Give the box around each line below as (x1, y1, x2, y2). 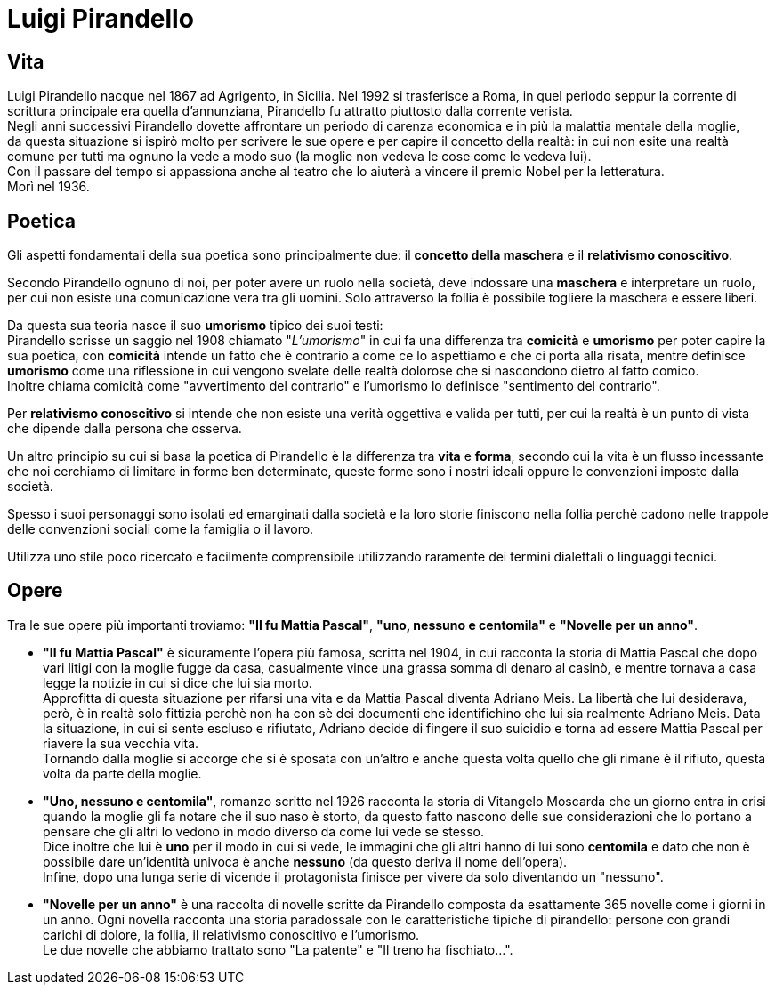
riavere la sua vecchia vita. (43, 735, 199, 751)
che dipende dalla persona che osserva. (7, 421, 242, 437)
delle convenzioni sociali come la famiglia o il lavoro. (7, 521, 314, 537)
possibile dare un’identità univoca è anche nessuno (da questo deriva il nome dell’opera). (43, 853, 568, 869)
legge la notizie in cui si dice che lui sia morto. (43, 674, 312, 690)
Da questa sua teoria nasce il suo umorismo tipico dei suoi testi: (7, 318, 383, 334)
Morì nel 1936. (7, 179, 90, 195)
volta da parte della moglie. (43, 765, 202, 781)
